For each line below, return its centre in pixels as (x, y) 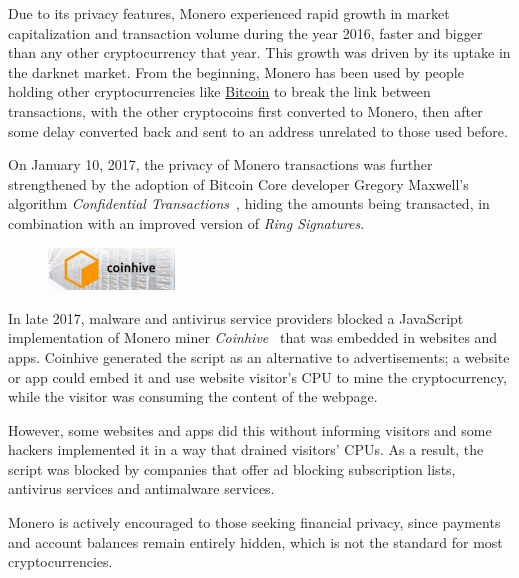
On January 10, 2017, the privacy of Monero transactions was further (220, 164)
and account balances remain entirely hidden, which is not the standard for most (255, 541)
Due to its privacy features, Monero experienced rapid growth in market (229, 13)
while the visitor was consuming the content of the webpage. (193, 396)
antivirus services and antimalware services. (141, 488)
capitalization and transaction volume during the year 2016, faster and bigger (245, 32)
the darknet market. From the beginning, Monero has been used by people (236, 71)
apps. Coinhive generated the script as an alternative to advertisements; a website (259, 356)
